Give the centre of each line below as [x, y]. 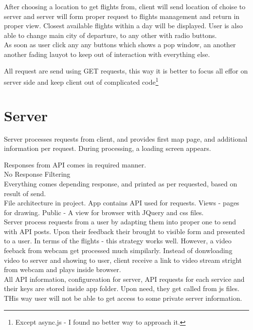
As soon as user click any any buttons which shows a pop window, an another [120, 45]
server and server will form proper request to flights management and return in [122, 16]
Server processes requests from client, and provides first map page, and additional [126, 138]
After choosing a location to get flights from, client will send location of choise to [125, 6]
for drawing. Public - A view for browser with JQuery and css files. [104, 212]
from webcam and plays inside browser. [63, 269]
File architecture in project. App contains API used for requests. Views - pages [122, 203]
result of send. [25, 193]
